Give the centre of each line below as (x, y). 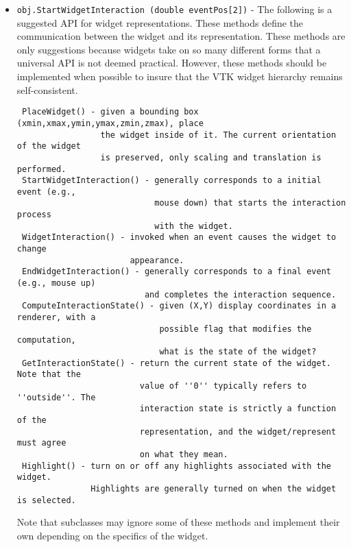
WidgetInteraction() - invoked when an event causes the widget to (179, 238)
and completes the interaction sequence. (240, 294)
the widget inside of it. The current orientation (218, 135)
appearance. (157, 260)
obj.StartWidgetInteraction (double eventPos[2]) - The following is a (174, 9)
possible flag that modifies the (235, 329)
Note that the (49, 375)
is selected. (46, 500)
